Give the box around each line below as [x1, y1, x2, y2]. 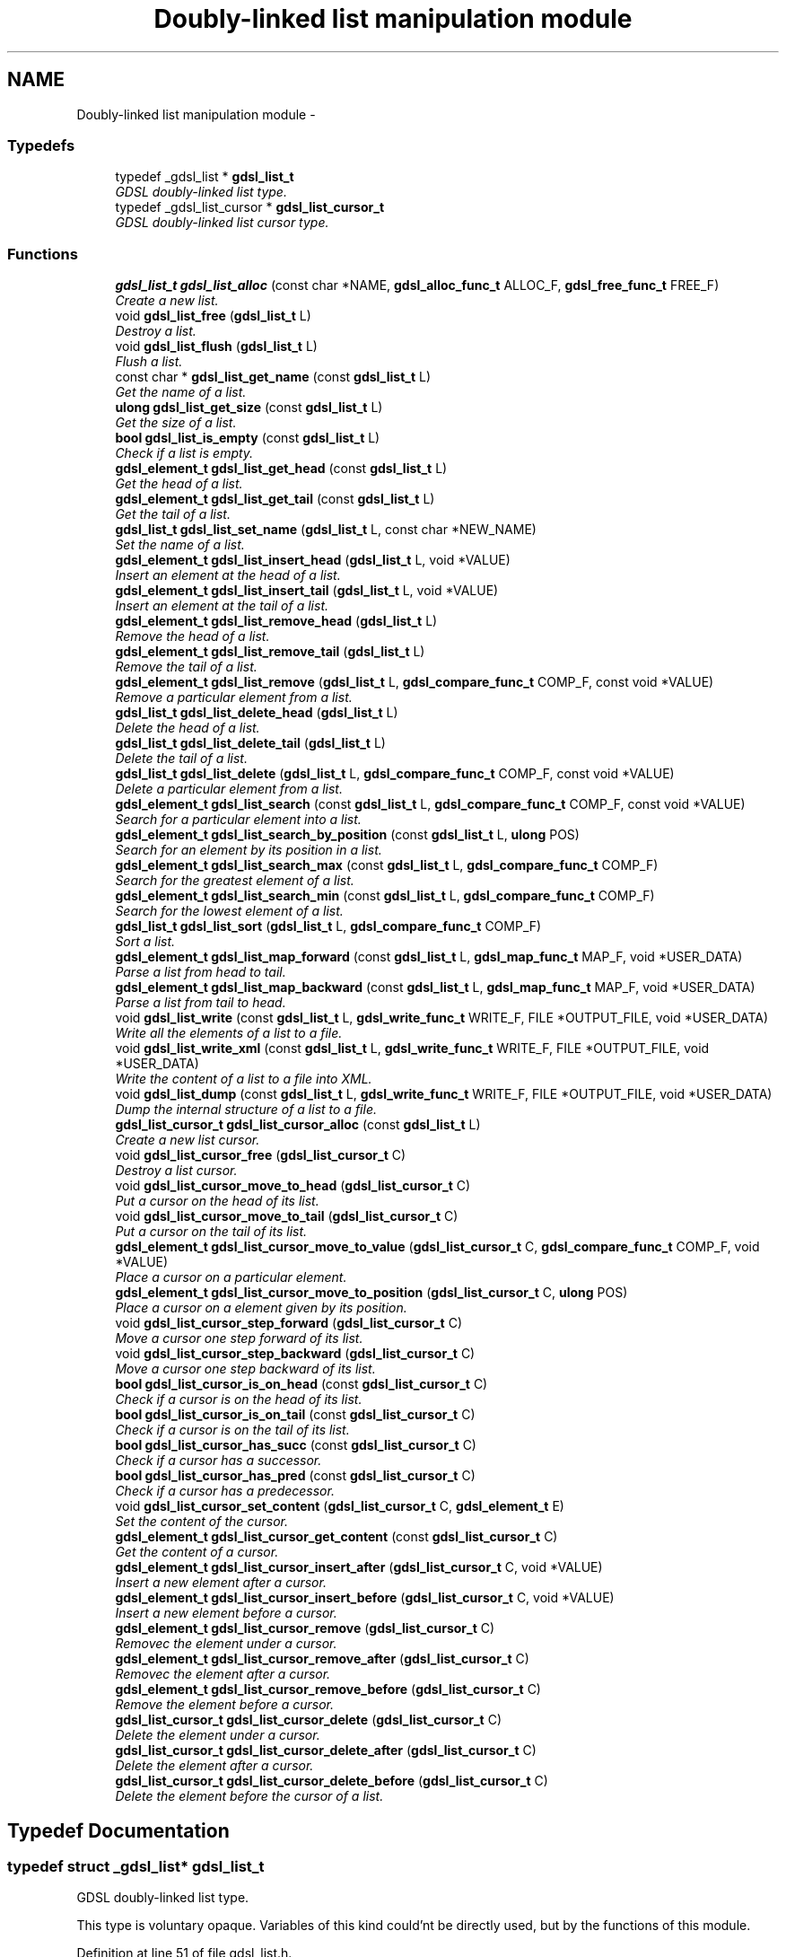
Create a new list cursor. [115, 1132, 260, 1148]
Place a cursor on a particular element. [115, 1269, 347, 1286]
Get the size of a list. [115, 415, 237, 431]
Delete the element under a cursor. [115, 1727, 320, 1743]
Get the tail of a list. [115, 506, 231, 522]
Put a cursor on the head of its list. [115, 1193, 319, 1209]
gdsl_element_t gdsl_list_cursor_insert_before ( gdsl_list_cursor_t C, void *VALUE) [115, 1590, 615, 1606]
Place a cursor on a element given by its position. [115, 1300, 407, 1316]
